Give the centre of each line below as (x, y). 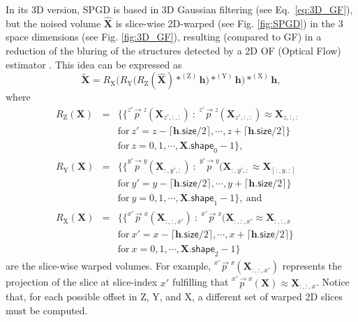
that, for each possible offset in (72, 296)
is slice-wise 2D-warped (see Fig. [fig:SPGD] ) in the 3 (229, 23)
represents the (312, 266)
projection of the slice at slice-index (82, 282)
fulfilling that (200, 282)
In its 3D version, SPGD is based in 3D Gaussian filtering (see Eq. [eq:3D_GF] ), (179, 9)
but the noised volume (53, 23)
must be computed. (47, 310)
